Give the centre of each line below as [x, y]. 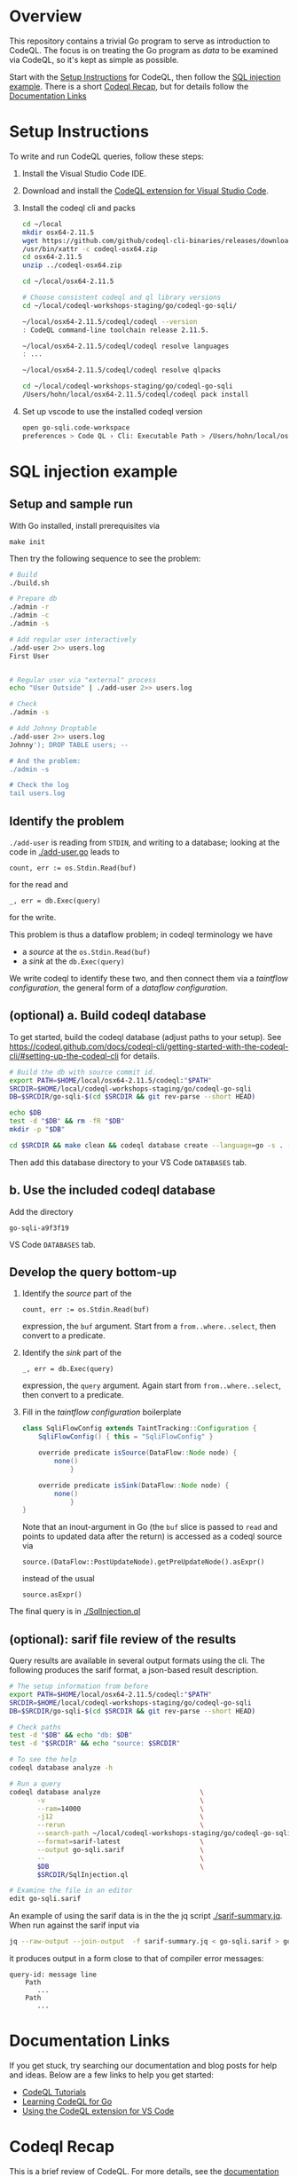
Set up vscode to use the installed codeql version [112, 411]
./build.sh [29, 583]
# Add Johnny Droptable [53, 729]
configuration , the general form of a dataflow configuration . [119, 988]
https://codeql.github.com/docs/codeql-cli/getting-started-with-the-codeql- [149, 1046]
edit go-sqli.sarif [45, 1899]
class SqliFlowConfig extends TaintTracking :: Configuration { [139, 1429]
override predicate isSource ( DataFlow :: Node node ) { [138, 1453]
